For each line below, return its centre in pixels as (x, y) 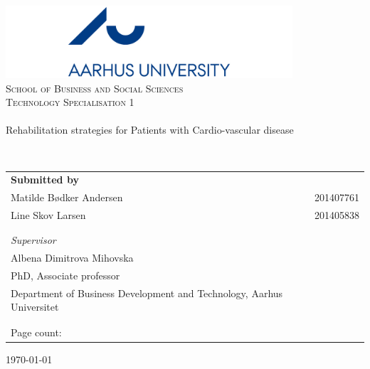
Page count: (36, 332)
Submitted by (45, 180)
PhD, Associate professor (65, 275)
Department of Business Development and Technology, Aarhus (147, 293)
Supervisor (33, 240)
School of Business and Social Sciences (95, 88)
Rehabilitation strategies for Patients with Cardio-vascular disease (150, 130)
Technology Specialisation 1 (70, 102)
